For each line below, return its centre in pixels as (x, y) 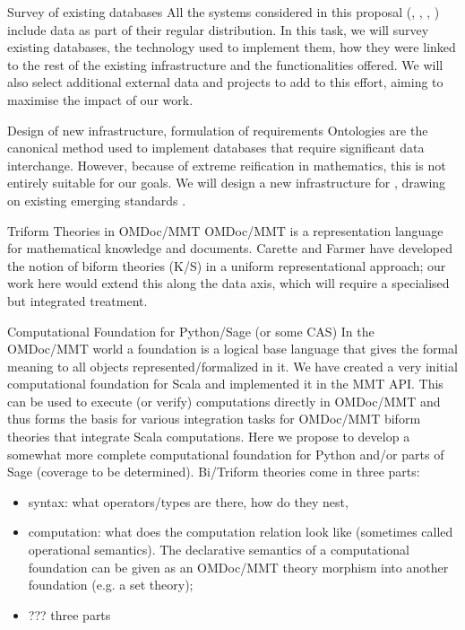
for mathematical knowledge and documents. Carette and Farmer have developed (230, 248)
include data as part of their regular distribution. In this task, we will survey (218, 29)
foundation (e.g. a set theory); (111, 585)
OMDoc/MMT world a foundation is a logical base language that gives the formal (232, 349)
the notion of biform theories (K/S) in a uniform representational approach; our (227, 265)
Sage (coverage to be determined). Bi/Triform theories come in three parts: (214, 472)
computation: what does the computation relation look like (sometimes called (241, 532)
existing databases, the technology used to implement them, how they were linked (232, 47)
